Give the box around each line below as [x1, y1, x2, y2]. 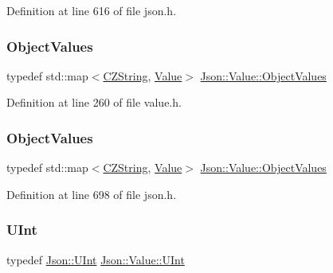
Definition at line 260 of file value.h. [6, 94, 182, 111]
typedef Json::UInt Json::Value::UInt [6, 251, 185, 267]
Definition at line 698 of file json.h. [6, 185, 177, 202]
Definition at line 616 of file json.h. [6, 2, 177, 18]
